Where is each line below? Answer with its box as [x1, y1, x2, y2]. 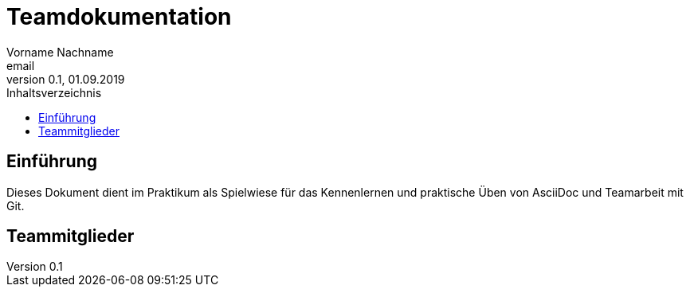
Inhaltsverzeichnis [6, 85, 102, 100]
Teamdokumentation [6, 3, 232, 30]
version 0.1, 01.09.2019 [6, 72, 125, 86]
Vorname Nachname [6, 45, 114, 59]
